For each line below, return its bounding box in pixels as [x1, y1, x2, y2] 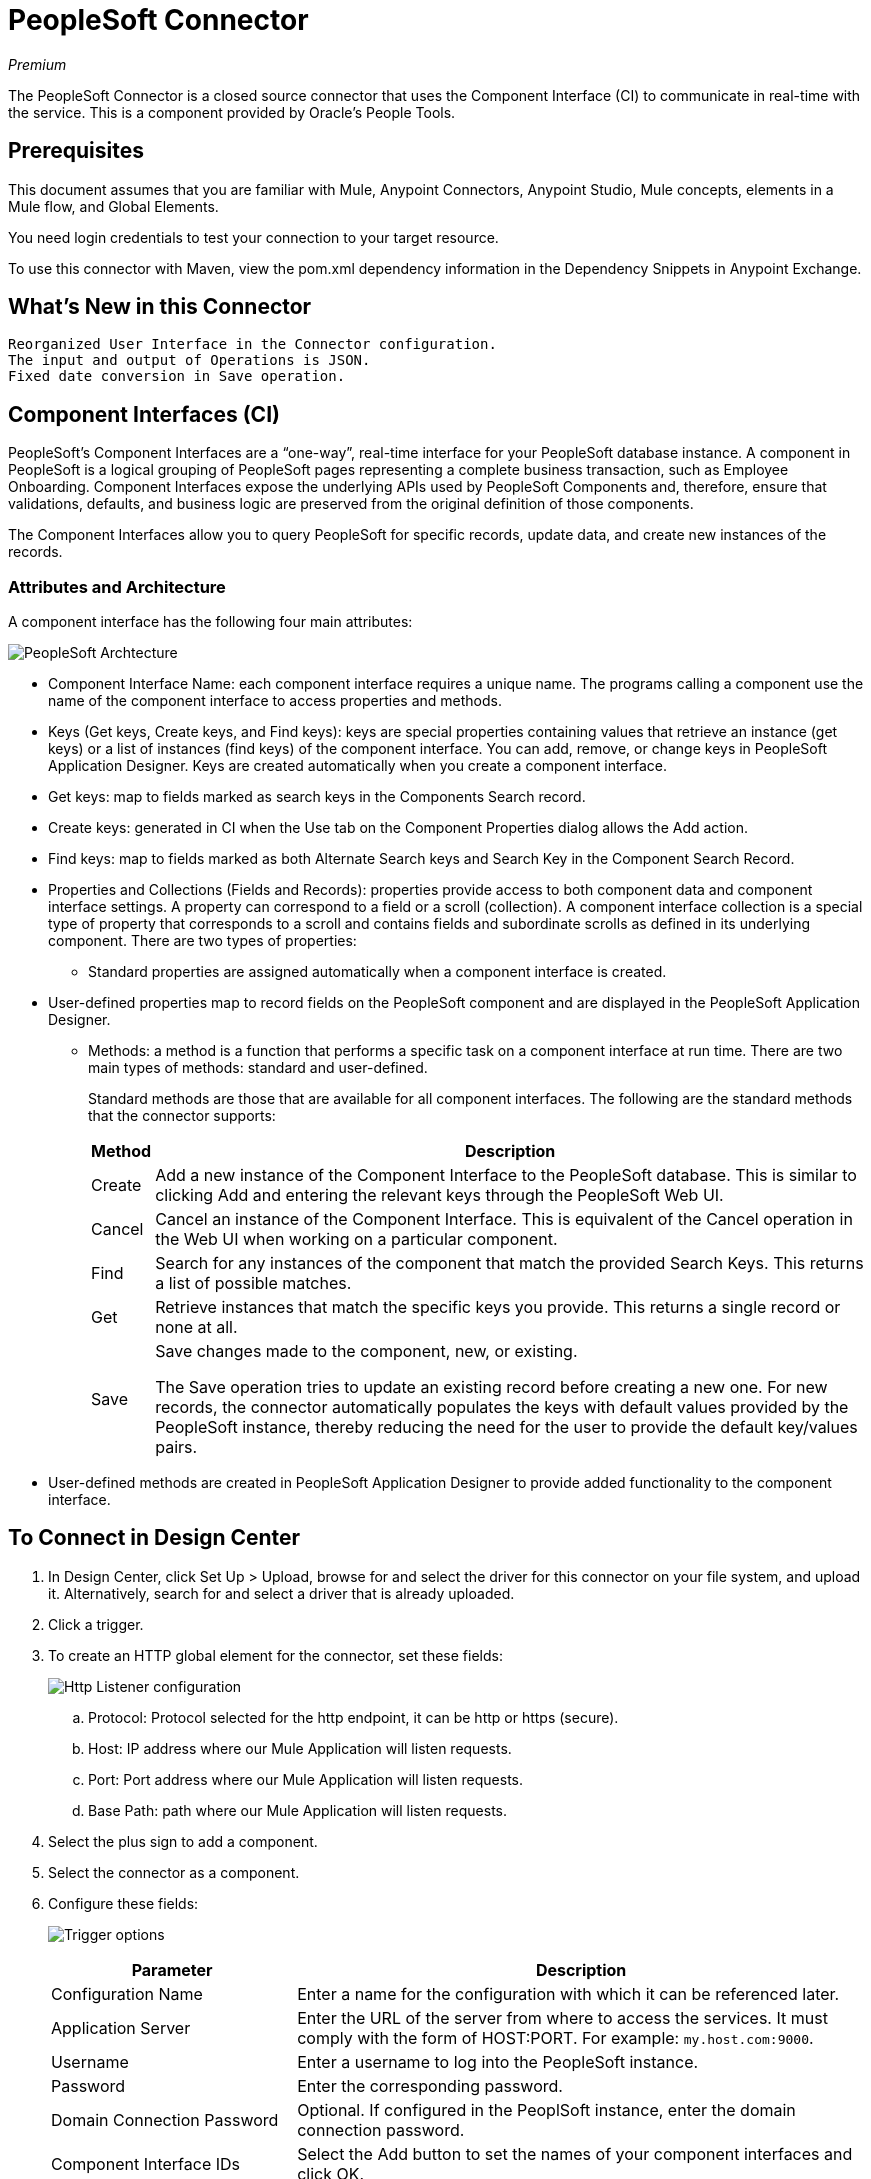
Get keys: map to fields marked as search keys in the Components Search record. [48, 788, 586, 806]
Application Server [51, 2017, 191, 2038]
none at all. [155, 1317, 238, 1338]
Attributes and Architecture [8, 576, 226, 597]
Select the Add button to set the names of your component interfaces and [297, 2143, 853, 2164]
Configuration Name [51, 1983, 203, 2004]
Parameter [131, 1959, 213, 1980]
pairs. [155, 1437, 198, 1458]
